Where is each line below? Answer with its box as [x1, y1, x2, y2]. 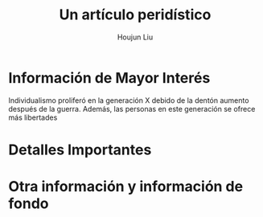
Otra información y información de [8, 178, 244, 196]
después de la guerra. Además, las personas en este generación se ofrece [8, 104, 256, 113]
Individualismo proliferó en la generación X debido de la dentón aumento [8, 95, 249, 105]
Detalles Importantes [8, 141, 152, 158]
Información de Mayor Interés [8, 68, 211, 87]
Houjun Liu [117, 32, 154, 42]
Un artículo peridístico [59, 6, 212, 24]
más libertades [8, 113, 58, 122]
